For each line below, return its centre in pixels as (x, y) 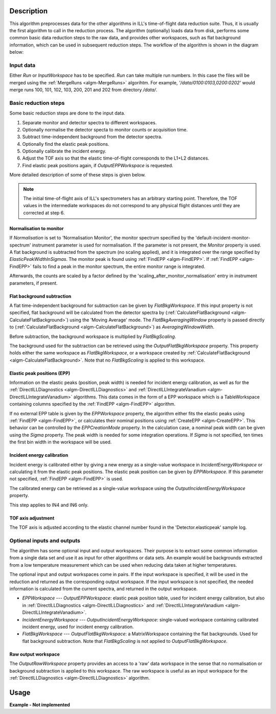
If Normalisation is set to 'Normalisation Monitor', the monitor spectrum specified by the (102, 238)
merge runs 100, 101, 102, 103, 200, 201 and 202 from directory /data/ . (84, 90)
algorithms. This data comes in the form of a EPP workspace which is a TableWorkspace (167, 397)
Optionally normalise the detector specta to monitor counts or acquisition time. (105, 129)
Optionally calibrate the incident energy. (64, 151)
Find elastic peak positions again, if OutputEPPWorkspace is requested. (98, 165)
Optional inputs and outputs (45, 541)
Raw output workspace (34, 654)
